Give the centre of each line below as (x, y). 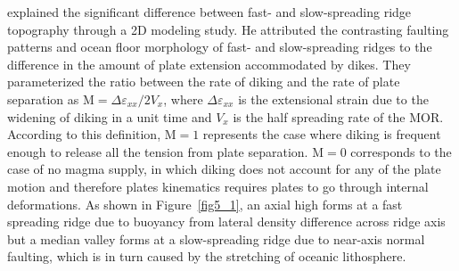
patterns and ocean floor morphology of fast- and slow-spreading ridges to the (220, 47)
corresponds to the (401, 151)
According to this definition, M (92, 134)
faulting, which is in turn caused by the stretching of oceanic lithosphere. (207, 256)
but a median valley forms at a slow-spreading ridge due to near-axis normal (216, 238)
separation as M (51, 99)
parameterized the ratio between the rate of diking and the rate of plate (204, 82)
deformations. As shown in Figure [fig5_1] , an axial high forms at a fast (205, 204)
